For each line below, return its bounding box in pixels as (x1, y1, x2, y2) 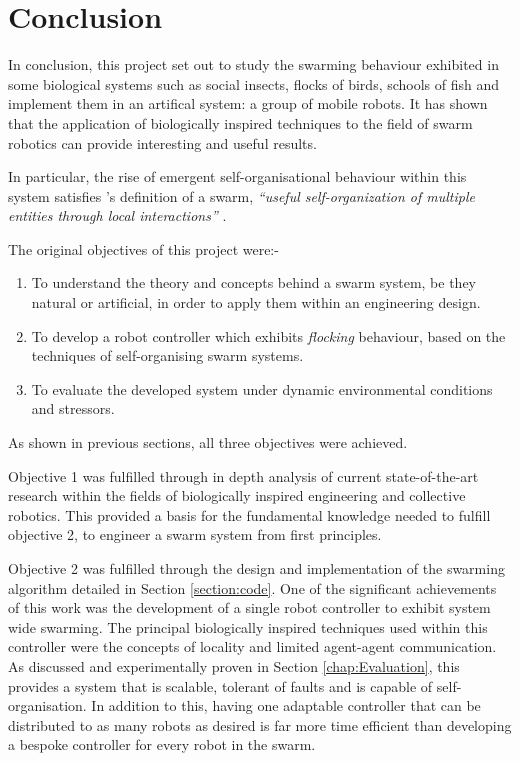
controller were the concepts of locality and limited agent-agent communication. (8, 636, 497, 657)
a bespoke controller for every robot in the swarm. (8, 734, 316, 755)
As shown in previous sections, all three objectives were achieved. (8, 432, 408, 453)
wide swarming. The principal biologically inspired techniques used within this (8, 616, 488, 637)
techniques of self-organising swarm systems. (31, 345, 304, 366)
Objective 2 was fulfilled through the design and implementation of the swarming (8, 558, 505, 578)
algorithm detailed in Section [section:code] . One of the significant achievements (8, 577, 497, 598)
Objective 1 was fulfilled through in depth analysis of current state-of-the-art (8, 465, 479, 486)
